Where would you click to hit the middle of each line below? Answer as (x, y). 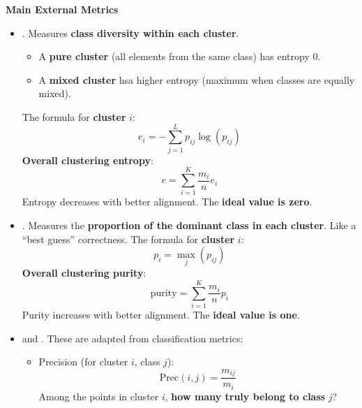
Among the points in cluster (99, 396)
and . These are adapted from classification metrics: (133, 338)
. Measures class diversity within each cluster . (130, 32)
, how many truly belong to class (245, 396)
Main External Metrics (62, 9)
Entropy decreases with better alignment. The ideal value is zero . (167, 202)
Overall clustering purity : (84, 273)
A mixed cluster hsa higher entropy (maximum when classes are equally (197, 79)
